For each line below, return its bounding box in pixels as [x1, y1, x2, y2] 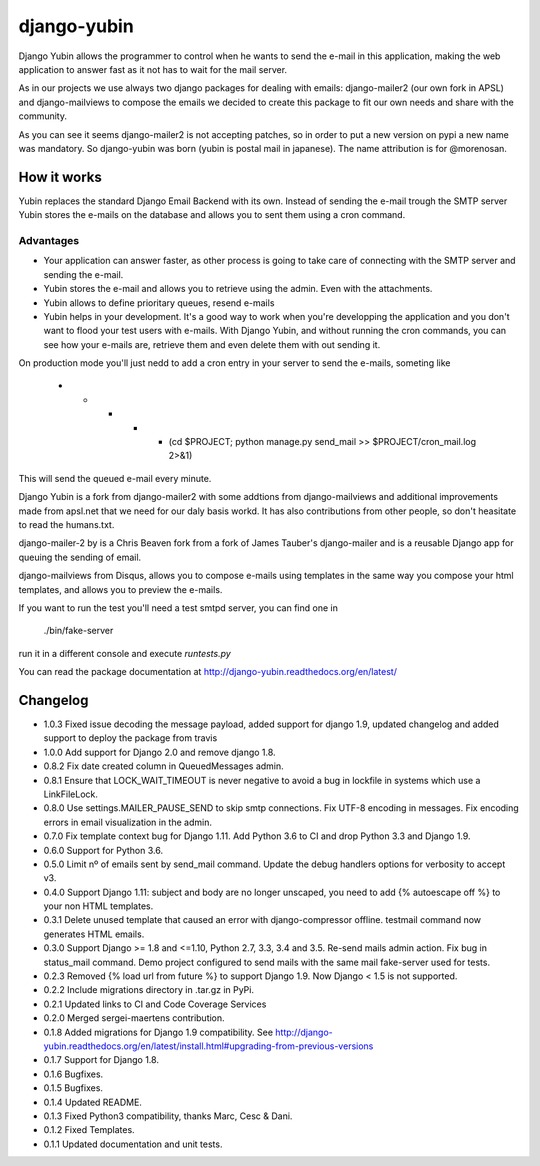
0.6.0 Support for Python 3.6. [43, 844, 164, 856]
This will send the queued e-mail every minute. [18, 472, 212, 484]
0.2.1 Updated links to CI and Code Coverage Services [43, 998, 267, 1010]
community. [18, 110, 67, 122]
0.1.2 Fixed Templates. [43, 1124, 135, 1136]
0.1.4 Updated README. [43, 1096, 142, 1108]
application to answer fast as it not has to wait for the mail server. [18, 63, 288, 75]
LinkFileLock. [43, 788, 99, 800]
